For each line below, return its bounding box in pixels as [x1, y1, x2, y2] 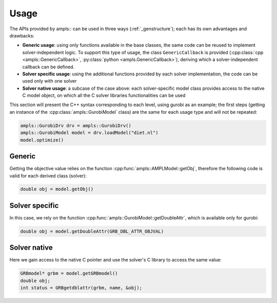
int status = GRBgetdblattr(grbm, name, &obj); [20, 285, 142, 291]
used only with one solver [22, 78, 77, 84]
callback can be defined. [22, 64, 75, 70]
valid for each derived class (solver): [9, 172, 87, 179]
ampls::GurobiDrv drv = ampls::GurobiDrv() [20, 123, 132, 128]
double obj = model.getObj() [20, 186, 94, 192]
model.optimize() [20, 137, 64, 143]
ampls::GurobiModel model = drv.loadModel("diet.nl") [20, 130, 159, 136]
